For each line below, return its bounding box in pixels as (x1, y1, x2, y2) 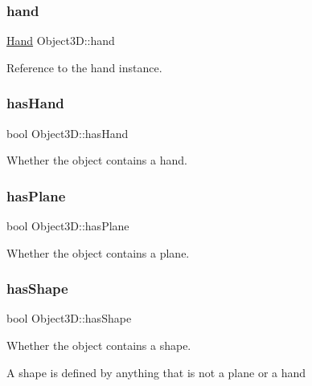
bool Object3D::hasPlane (6, 217, 129, 234)
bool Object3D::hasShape (6, 310, 132, 327)
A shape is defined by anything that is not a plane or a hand (6, 364, 306, 380)
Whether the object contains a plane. (6, 244, 190, 261)
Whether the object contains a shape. (6, 337, 191, 354)
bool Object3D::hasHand (6, 124, 129, 141)
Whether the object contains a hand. (6, 152, 187, 169)
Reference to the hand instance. (6, 59, 162, 75)
